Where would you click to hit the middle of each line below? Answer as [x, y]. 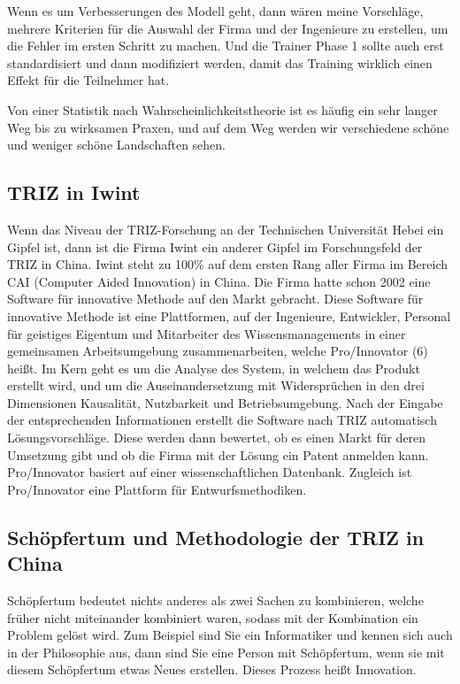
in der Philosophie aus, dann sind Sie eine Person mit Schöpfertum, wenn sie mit [226, 652]
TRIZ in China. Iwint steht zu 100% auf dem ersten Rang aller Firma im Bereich [228, 264]
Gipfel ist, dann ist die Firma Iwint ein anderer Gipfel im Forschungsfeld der [215, 246]
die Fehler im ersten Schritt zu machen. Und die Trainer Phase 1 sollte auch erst [226, 46]
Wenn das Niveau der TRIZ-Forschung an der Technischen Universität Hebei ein [226, 229]
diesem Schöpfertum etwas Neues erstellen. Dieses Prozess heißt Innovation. [212, 669]
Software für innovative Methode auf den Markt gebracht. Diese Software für [215, 299]
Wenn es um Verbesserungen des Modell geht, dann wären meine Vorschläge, [215, 11]
